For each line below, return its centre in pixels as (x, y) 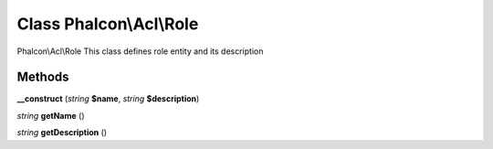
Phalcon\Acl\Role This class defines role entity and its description (140, 51)
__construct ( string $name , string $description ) (108, 99)
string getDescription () (62, 133)
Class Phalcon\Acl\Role (108, 24)
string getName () (51, 115)
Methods (43, 77)
